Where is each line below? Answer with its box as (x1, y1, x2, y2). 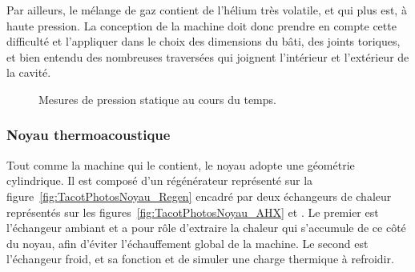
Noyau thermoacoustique (6, 125, 171, 145)
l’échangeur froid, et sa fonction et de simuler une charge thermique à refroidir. (6, 250, 394, 267)
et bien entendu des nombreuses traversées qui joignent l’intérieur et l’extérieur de (6, 48, 409, 65)
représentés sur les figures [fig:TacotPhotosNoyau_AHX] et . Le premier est (6, 203, 379, 220)
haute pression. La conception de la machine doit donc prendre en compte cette (6, 17, 397, 34)
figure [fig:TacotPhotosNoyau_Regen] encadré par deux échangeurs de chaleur (6, 187, 392, 204)
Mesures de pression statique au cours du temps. (38, 90, 276, 107)
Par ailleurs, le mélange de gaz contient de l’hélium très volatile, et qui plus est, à (6, 2, 407, 18)
